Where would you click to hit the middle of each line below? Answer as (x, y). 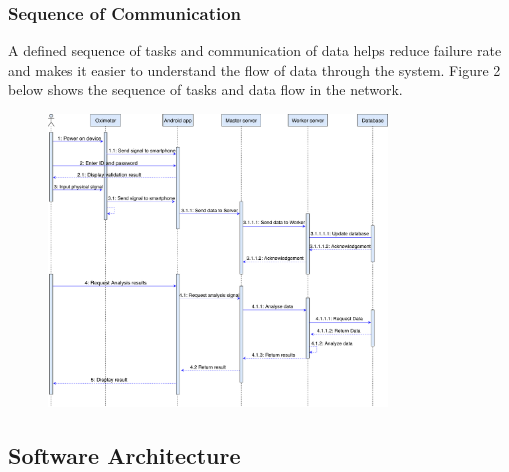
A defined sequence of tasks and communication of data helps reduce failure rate (255, 50)
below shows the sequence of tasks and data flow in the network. (205, 89)
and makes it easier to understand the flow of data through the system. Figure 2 (254, 69)
